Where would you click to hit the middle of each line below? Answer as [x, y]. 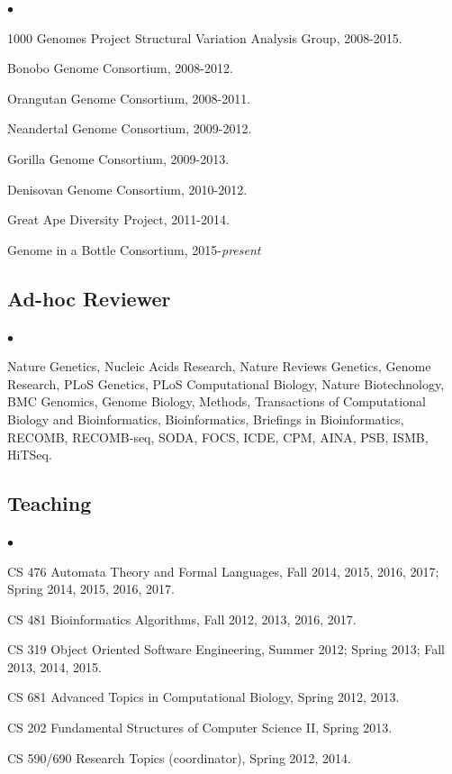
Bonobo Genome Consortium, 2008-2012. [120, 68]
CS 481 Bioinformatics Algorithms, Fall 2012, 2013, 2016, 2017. [182, 619]
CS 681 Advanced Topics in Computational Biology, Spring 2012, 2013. [203, 697]
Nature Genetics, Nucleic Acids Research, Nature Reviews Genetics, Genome [219, 366]
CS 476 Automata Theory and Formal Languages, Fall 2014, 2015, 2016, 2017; [223, 571]
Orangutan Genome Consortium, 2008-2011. [129, 98]
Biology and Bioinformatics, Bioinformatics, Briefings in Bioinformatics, [206, 419]
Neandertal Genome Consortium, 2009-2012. [130, 128]
